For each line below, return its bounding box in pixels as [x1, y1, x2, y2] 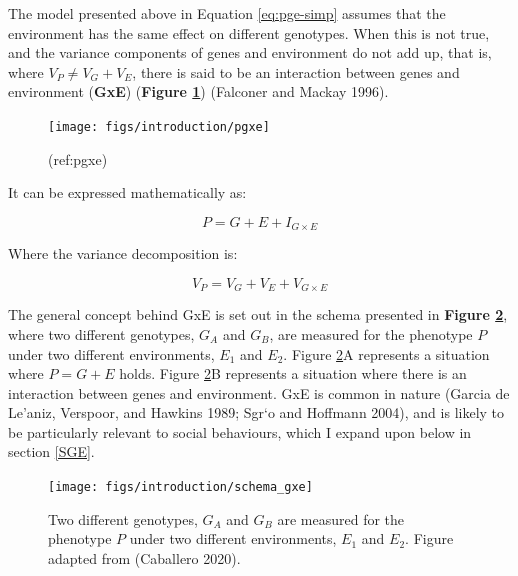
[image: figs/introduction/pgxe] [48, 119, 270, 134]
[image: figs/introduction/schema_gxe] [48, 480, 313, 495]
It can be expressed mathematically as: [8, 182, 247, 203]
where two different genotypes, [8, 323, 195, 344]
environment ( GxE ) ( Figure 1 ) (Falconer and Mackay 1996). [8, 81, 389, 102]
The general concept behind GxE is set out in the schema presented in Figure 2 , [8, 304, 508, 325]
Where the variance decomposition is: [8, 243, 238, 264]
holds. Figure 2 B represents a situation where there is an [119, 363, 467, 384]
